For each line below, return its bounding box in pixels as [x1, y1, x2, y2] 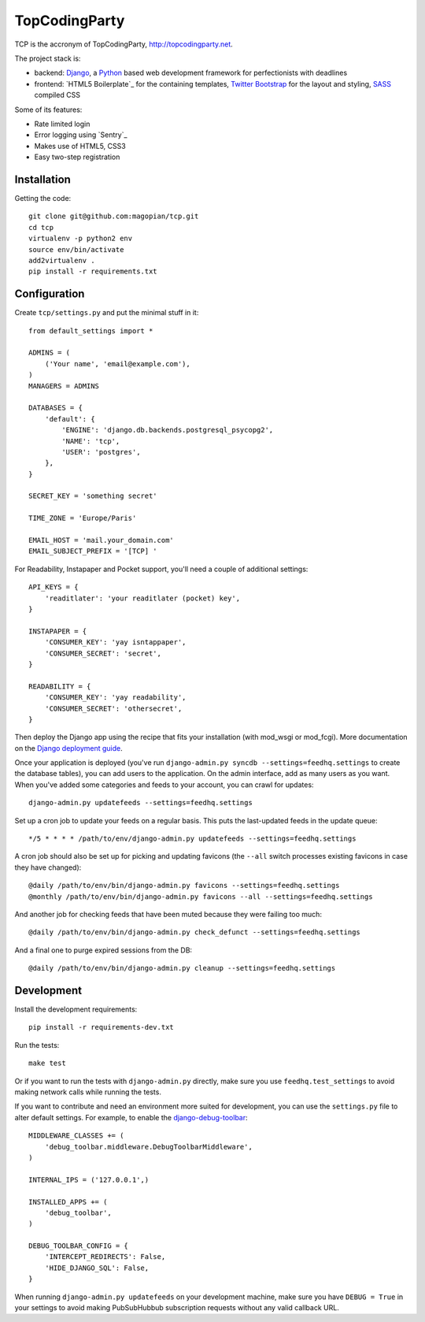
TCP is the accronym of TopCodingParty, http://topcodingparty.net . [14, 39, 234, 49]
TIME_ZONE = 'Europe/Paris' [28, 514, 137, 523]
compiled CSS [34, 91, 80, 100]
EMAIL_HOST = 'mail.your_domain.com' [28, 536, 175, 545]
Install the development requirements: [14, 1004, 138, 1014]
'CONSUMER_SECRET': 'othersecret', [44, 704, 183, 713]
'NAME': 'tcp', [61, 436, 120, 445]
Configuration [14, 288, 85, 301]
